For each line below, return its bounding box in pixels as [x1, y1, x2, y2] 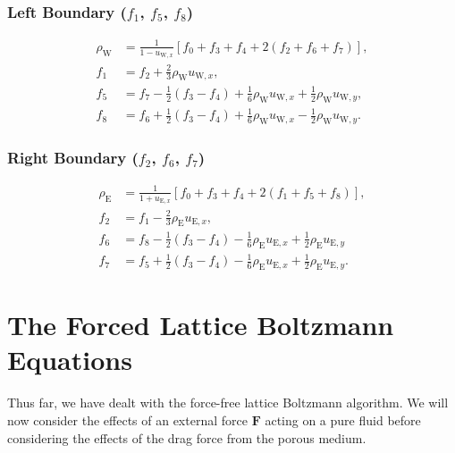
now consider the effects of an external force [7, 410, 248, 429]
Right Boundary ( [7, 146, 139, 168]
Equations [7, 341, 132, 378]
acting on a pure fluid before [265, 410, 421, 429]
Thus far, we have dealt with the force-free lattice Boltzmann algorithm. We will [7, 393, 449, 412]
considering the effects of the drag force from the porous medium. [7, 428, 367, 447]
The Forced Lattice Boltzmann [7, 306, 394, 343]
